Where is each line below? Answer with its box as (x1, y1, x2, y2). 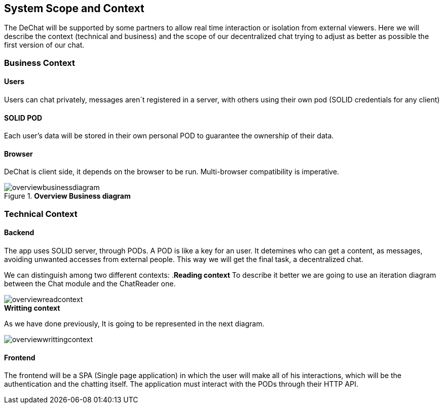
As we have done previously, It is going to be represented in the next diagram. (4, 319, 265, 328)
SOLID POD (4, 113, 43, 122)
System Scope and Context (4, 2, 144, 15)
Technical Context (4, 208, 78, 219)
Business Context (4, 57, 76, 68)
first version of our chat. (4, 41, 85, 50)
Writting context (4, 304, 60, 313)
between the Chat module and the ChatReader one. (4, 279, 176, 288)
